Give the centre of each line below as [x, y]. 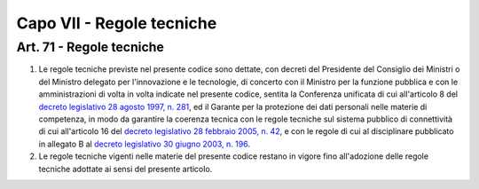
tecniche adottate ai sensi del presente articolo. [126, 169]
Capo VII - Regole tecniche [117, 23]
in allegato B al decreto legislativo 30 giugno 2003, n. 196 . [144, 144]
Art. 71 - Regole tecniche [90, 47]
